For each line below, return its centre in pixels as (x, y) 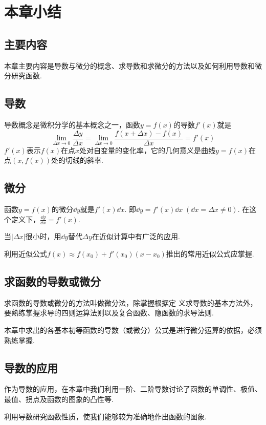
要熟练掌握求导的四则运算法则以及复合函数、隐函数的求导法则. (109, 313)
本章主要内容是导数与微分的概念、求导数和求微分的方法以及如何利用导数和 (129, 65)
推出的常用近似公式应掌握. (210, 254)
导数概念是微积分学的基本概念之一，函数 (72, 124)
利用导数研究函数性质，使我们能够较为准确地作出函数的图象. (105, 416)
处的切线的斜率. (77, 160)
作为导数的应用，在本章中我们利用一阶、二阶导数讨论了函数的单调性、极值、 (133, 389)
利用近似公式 (26, 254)
